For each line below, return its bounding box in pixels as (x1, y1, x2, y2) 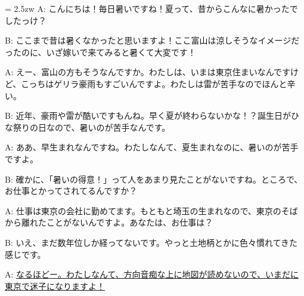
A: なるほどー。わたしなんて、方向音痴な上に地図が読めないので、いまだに (5, 268, 299, 280)
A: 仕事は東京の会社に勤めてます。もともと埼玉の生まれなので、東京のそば (5, 204, 298, 217)
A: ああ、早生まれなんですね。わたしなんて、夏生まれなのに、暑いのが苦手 (5, 141, 299, 153)
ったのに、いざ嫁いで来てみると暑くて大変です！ (5, 45, 196, 58)
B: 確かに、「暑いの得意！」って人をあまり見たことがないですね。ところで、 (5, 172, 303, 185)
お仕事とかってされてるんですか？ (5, 184, 138, 197)
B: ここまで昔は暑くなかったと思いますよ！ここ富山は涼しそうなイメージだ (5, 34, 300, 47)
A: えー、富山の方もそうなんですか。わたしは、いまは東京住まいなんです (5, 66, 290, 78)
